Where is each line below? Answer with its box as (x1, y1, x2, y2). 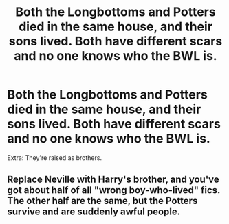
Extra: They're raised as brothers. (7, 153, 102, 162)
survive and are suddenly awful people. (7, 206, 181, 218)
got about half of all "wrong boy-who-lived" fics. (7, 184, 221, 196)
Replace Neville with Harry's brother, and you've (7, 174, 220, 185)
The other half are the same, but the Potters (7, 195, 198, 207)
